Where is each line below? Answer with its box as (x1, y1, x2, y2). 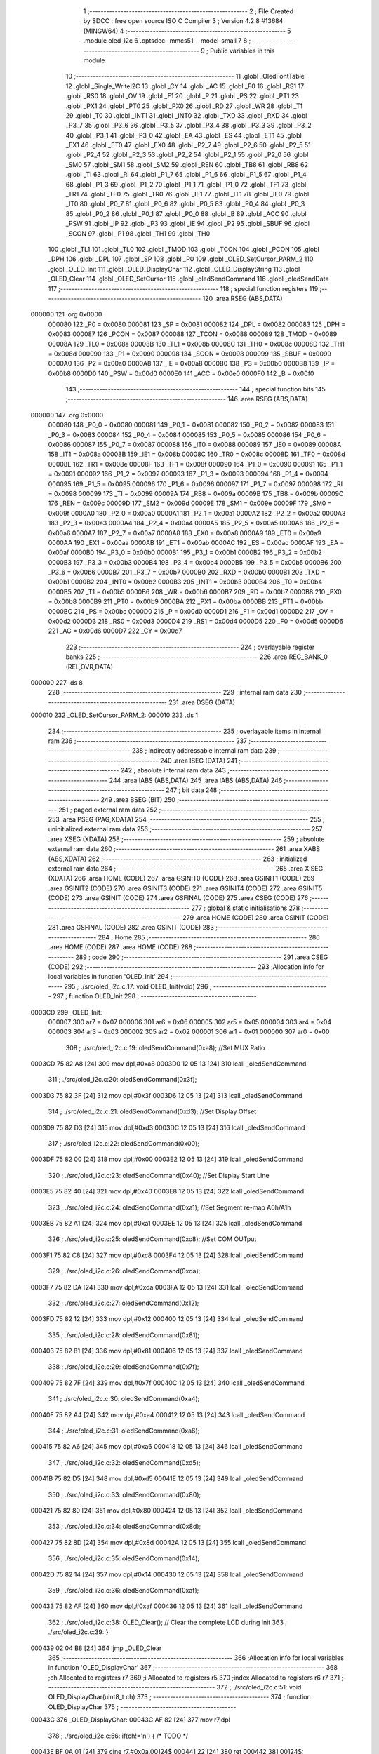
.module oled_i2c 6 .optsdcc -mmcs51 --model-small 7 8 (83, 36, 248, 45)
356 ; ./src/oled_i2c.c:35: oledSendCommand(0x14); (48, 1554, 200, 1562)
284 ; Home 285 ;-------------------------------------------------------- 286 (98, 933, 321, 942)
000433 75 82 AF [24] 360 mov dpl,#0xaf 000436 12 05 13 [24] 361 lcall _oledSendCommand (30, 1602, 303, 1610)
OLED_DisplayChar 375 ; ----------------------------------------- (48, 1702, 237, 1711)
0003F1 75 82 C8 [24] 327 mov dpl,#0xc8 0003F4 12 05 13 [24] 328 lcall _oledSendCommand (30, 1251, 305, 1259)
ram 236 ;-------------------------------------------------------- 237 (48, 737, 248, 745)
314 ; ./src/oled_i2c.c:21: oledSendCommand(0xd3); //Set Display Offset (48, 1107, 257, 1116)
